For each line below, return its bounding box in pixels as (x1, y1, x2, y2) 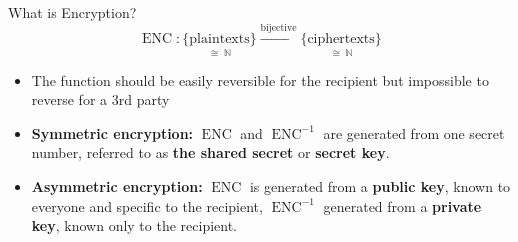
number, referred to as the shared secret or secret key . (31, 142, 390, 163)
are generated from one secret (323, 122, 505, 143)
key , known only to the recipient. (31, 215, 238, 236)
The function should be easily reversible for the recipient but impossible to (31, 69, 489, 90)
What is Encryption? (8, 2, 137, 22)
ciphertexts (307, 32, 375, 47)
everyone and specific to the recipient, (31, 195, 263, 216)
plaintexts (189, 32, 250, 47)
